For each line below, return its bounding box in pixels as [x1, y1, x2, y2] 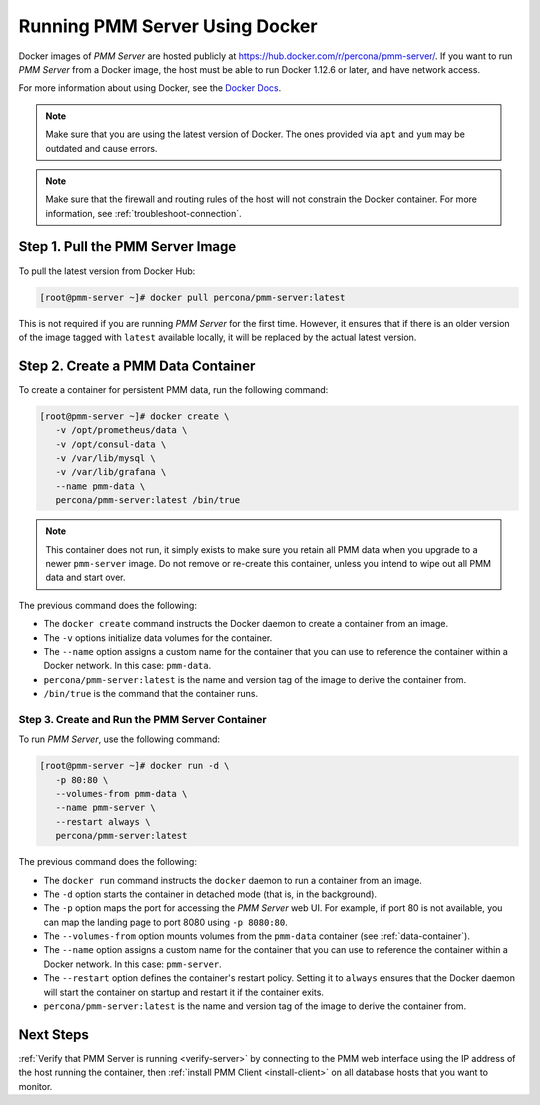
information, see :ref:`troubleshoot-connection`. [45, 207, 242, 219]
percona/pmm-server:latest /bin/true [55, 495, 240, 506]
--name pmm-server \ [55, 802, 157, 814]
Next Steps [18, 1026, 89, 1043]
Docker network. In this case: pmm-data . [43, 660, 212, 672]
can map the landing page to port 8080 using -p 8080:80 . [43, 916, 289, 928]
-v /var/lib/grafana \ [55, 466, 167, 478]
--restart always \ [55, 816, 151, 827]
